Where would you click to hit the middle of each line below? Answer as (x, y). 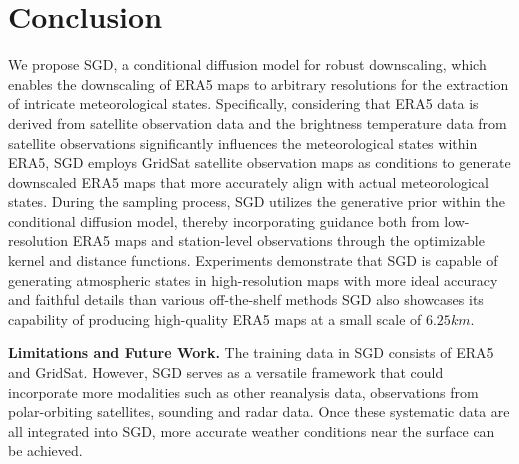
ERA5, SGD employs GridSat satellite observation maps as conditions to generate (259, 162)
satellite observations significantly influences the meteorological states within (243, 142)
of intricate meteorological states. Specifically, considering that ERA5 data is (243, 103)
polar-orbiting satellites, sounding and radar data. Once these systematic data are (259, 411)
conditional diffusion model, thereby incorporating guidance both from (224, 220)
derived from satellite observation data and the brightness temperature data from (257, 122)
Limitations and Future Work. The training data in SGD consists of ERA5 (251, 352)
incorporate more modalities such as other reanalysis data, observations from (243, 391)
